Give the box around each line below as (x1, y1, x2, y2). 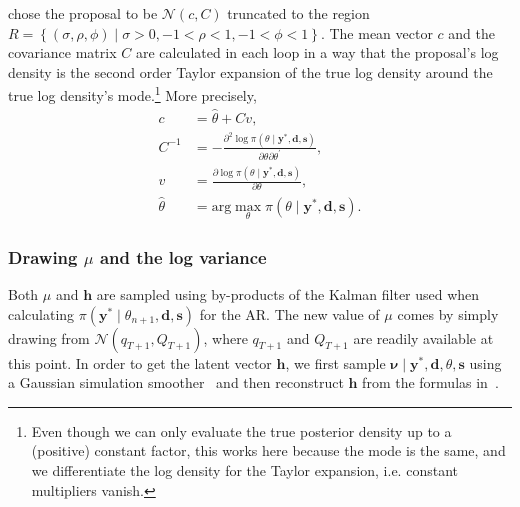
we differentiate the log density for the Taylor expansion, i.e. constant (31, 460, 458, 481)
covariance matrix (8, 42, 117, 63)
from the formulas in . (362, 372, 499, 393)
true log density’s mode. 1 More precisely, (8, 82, 257, 106)
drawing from (8, 327, 90, 348)
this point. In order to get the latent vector (8, 352, 272, 373)
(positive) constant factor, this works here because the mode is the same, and (31, 440, 506, 461)
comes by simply (397, 303, 499, 324)
